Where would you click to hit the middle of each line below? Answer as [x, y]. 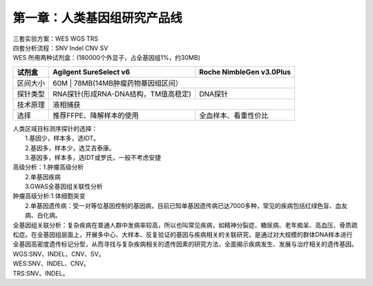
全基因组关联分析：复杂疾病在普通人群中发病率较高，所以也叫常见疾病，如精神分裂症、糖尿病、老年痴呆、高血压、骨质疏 [185, 225]
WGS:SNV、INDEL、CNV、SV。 [59, 254]
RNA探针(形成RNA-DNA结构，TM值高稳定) [122, 94]
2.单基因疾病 [43, 176]
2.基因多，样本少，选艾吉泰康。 [70, 147]
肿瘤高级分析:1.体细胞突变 [49, 196]
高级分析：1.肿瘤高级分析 [48, 167]
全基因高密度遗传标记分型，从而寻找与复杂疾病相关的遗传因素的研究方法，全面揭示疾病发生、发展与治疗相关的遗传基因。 [185, 244]
